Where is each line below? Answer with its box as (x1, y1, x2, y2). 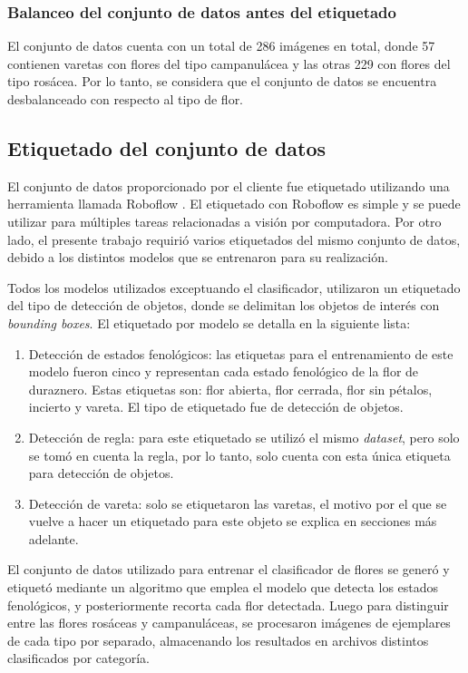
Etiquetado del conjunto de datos (7, 133, 327, 161)
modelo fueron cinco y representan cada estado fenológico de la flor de (28, 362, 419, 381)
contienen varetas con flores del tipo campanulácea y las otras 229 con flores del (7, 54, 451, 73)
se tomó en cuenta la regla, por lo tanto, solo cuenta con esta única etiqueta (28, 445, 451, 464)
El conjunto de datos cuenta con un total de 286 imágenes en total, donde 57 (7, 36, 435, 55)
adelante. (28, 529, 79, 548)
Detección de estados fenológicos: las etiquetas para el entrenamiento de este (28, 344, 453, 363)
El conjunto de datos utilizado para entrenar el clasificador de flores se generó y (7, 560, 450, 579)
